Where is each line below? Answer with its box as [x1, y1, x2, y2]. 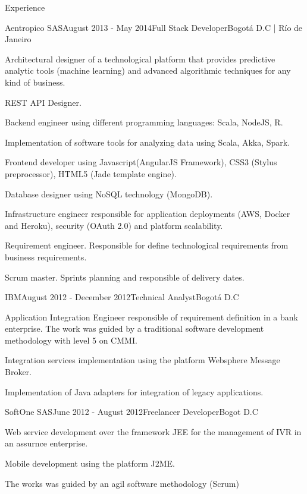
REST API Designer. [5, 96, 82, 108]
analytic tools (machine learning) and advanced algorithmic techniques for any [5, 64, 291, 77]
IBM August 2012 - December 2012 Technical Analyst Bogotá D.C [5, 291, 239, 303]
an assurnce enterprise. [5, 437, 88, 449]
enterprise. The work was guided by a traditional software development [5, 322, 264, 335]
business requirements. [5, 250, 87, 263]
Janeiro [5, 33, 32, 45]
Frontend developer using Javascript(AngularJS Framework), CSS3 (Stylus [5, 156, 277, 168]
